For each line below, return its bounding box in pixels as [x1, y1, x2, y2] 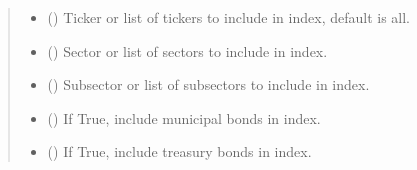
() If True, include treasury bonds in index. [47, 141, 312, 162]
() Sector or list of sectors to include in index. [47, 40, 328, 61]
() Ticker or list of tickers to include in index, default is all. [47, 7, 410, 27]
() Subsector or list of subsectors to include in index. [47, 74, 370, 95]
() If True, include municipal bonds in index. [47, 107, 321, 128]
